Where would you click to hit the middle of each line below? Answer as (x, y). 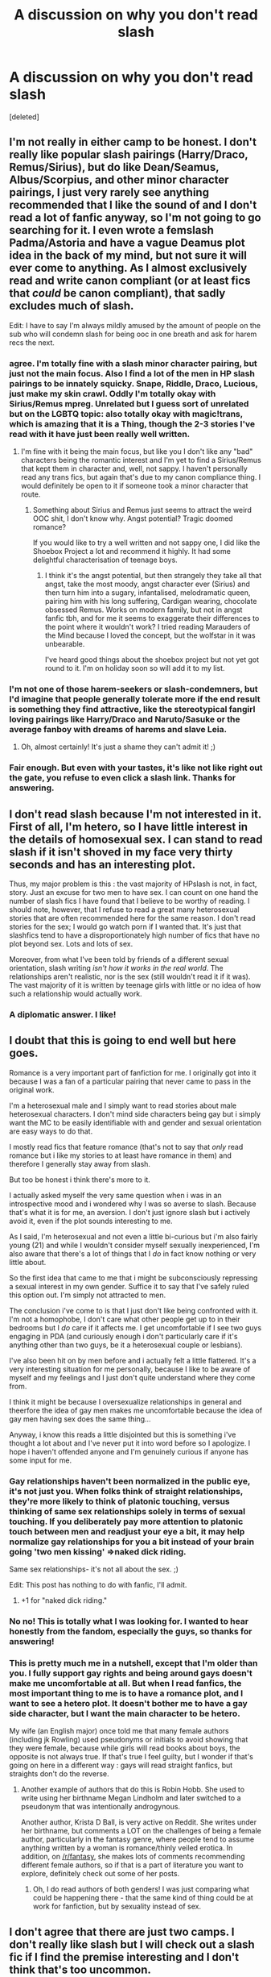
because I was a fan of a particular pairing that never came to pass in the (130, 1081)
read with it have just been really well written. (100, 434)
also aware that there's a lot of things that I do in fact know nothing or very (133, 1253)
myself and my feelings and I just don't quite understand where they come (132, 1377)
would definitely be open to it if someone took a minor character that (134, 486)
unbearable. (65, 644)
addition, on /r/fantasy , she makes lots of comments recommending (133, 1857)
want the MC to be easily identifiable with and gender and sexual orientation (135, 1122)
